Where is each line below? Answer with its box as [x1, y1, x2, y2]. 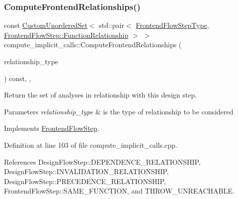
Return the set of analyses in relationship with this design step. [4, 90, 197, 100]
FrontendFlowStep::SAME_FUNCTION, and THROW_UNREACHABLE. [4, 186, 235, 196]
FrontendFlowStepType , [136, 20, 209, 30]
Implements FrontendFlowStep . [4, 123, 99, 133]
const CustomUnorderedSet [4, 20, 87, 30]
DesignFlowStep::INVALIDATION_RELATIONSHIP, [4, 166, 169, 177]
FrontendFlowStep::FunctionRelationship [4, 29, 129, 40]
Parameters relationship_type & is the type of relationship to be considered [4, 106, 234, 116]
